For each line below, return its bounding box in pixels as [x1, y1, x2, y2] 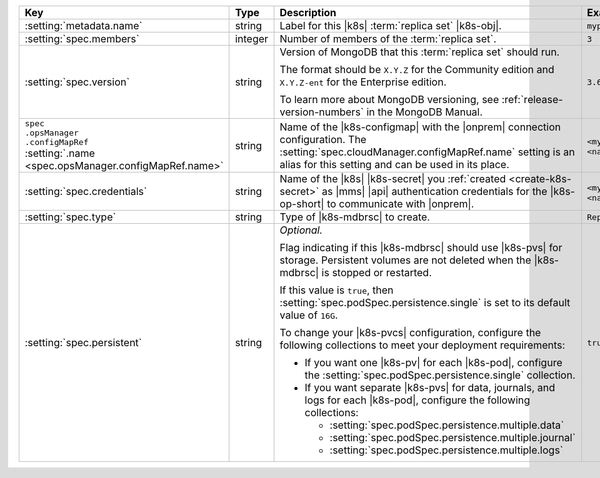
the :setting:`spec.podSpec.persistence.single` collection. [304, 368, 576, 382]
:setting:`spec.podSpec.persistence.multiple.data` [329, 418, 565, 432]
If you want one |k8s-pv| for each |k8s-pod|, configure [304, 356, 563, 369]
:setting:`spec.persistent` [24, 336, 142, 349]
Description [279, 6, 337, 19]
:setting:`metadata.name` [24, 19, 143, 32]
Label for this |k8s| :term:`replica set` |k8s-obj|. [279, 19, 502, 32]
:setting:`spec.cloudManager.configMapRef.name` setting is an [279, 145, 575, 159]
